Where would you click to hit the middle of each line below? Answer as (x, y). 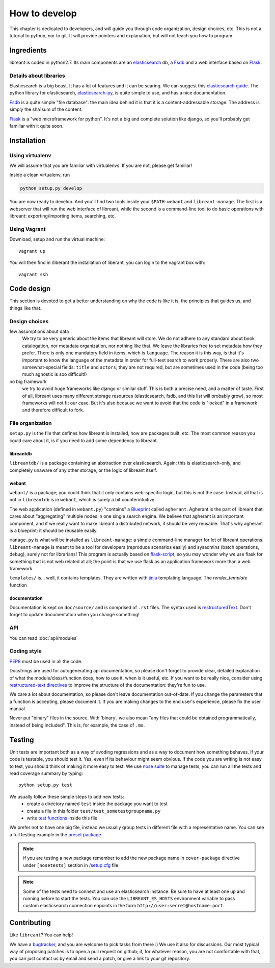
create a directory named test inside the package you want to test (97, 804)
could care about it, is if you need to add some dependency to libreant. (84, 440)
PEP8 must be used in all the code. (46, 661)
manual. (18, 709)
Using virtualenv (30, 155)
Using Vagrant (28, 229)
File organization (31, 423)
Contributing (30, 923)
